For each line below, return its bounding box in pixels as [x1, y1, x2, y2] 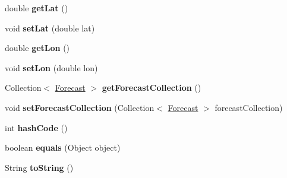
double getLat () [5, 2, 68, 14]
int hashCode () [5, 121, 68, 133]
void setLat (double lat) [5, 21, 95, 34]
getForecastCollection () [102, 81, 201, 94]
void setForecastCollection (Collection [5, 101, 154, 113]
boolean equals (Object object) [5, 141, 121, 154]
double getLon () [5, 42, 70, 54]
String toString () [5, 161, 74, 173]
